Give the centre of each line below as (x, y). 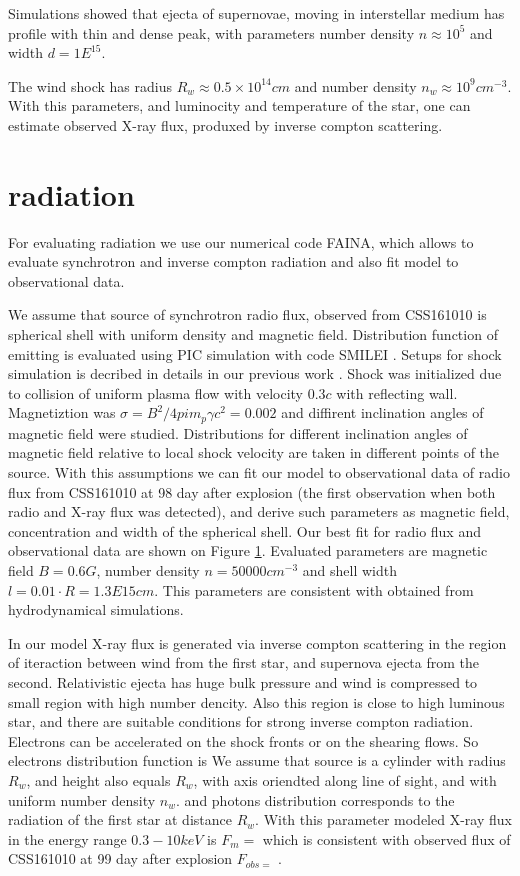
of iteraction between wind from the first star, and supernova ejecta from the (244, 662)
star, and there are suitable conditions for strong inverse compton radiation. (241, 721)
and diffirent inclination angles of (382, 412)
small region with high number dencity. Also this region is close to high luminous (256, 701)
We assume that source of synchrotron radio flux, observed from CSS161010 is (247, 314)
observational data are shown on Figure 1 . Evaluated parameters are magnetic (248, 550)
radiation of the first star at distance (120, 819)
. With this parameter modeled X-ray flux (383, 819)
